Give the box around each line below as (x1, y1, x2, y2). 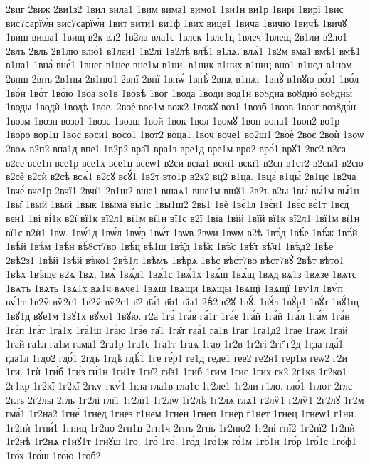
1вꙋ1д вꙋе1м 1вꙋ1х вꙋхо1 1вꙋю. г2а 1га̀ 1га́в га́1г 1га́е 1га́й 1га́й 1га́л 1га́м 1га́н (6, 308, 350, 323)
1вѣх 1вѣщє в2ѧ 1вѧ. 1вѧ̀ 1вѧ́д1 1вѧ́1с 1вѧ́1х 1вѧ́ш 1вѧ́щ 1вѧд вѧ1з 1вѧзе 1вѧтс (6, 266, 356, 281)
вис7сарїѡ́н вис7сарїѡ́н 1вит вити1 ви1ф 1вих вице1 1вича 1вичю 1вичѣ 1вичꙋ (6, 15, 347, 30)
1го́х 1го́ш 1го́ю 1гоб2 (6, 448, 101, 462)
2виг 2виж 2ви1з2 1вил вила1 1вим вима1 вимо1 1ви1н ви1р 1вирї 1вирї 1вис (6, 1, 344, 16)
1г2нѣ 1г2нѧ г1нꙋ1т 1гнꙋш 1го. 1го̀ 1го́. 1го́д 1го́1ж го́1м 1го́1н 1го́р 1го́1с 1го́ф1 (6, 434, 357, 449)
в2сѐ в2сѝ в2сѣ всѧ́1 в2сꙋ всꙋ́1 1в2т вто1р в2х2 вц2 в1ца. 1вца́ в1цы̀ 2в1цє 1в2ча (6, 169, 356, 184)
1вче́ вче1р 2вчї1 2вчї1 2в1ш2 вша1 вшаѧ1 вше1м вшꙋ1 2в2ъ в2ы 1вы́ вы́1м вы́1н (6, 182, 359, 197)
